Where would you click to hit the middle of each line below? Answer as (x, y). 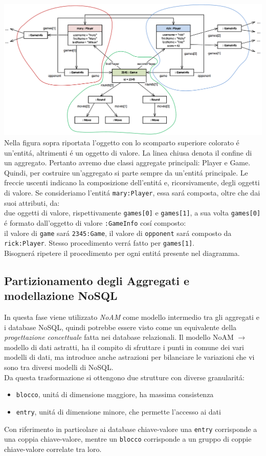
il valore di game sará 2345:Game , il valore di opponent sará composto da (118, 233)
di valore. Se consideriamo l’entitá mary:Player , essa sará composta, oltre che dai (132, 192)
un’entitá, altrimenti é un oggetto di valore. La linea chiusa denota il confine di (128, 152)
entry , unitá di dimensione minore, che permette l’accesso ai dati (118, 411)
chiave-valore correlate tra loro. (53, 449)
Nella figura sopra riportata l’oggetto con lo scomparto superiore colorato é (122, 143)
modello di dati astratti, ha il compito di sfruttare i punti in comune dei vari (124, 347)
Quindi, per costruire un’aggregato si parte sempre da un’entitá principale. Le (126, 172)
